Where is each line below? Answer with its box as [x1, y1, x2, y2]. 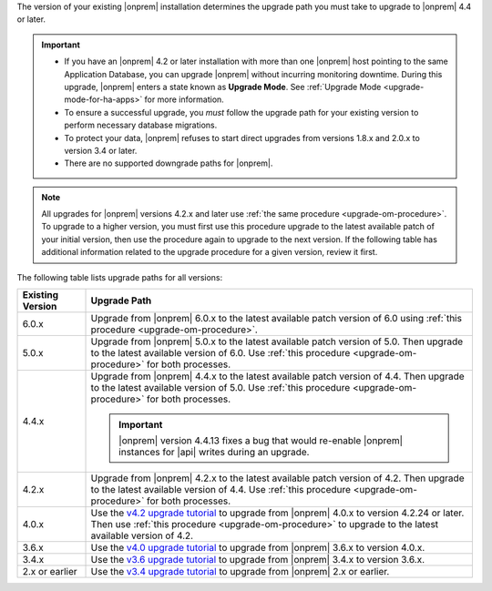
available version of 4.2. [90, 529, 194, 542]
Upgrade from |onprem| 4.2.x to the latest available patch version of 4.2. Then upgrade [90, 472, 465, 484]
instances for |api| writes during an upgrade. [118, 446, 310, 459]
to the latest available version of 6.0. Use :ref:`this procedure [90, 347, 351, 360]
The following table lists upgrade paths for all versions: [16, 271, 223, 282]
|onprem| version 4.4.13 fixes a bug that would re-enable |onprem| [118, 434, 404, 447]
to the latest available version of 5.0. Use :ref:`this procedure [90, 382, 351, 394]
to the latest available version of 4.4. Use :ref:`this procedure [90, 484, 351, 496]
